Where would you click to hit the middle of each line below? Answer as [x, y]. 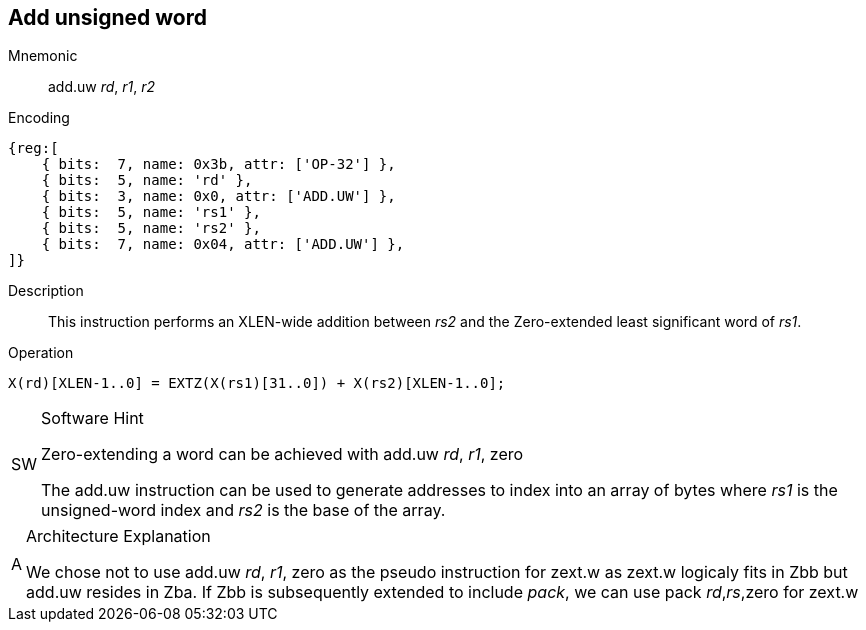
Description [46, 291]
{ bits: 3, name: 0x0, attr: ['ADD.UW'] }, [218, 196]
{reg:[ [33, 148]
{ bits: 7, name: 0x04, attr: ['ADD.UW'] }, [223, 244]
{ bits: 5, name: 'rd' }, [147, 180]
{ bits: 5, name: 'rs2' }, [151, 228]
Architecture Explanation [118, 536]
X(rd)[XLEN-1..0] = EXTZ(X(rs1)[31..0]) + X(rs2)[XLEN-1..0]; [257, 383]
